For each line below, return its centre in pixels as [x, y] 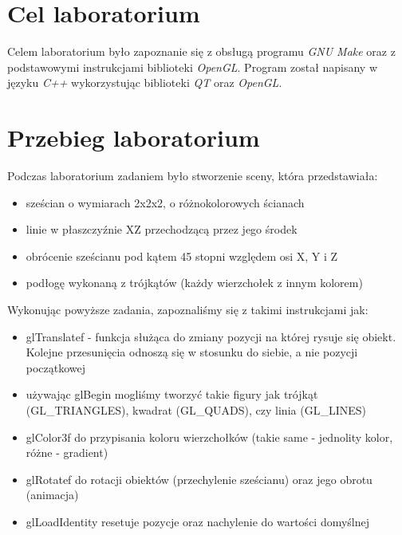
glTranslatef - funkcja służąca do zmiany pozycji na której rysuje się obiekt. [211, 336]
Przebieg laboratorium [134, 138]
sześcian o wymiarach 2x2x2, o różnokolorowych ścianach [165, 202]
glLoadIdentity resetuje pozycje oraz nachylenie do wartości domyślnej [198, 521]
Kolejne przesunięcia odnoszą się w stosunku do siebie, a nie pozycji [192, 352]
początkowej [56, 367]
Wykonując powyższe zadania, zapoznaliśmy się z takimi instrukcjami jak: [188, 309]
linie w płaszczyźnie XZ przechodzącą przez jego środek [162, 229]
